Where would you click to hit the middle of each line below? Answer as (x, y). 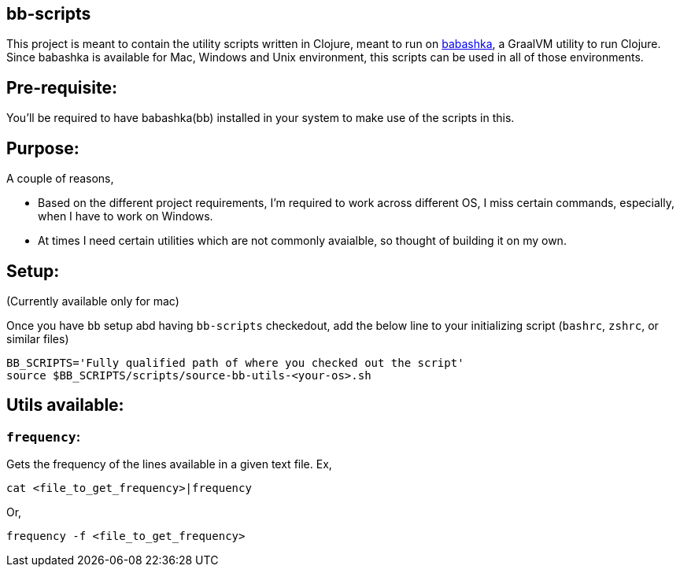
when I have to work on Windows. (126, 216)
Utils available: (65, 405)
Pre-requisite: (62, 87)
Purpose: (43, 148)
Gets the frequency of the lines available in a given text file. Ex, (169, 464)
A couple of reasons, (60, 179)
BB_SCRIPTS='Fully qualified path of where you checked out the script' (235, 362)
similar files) (38, 338)
